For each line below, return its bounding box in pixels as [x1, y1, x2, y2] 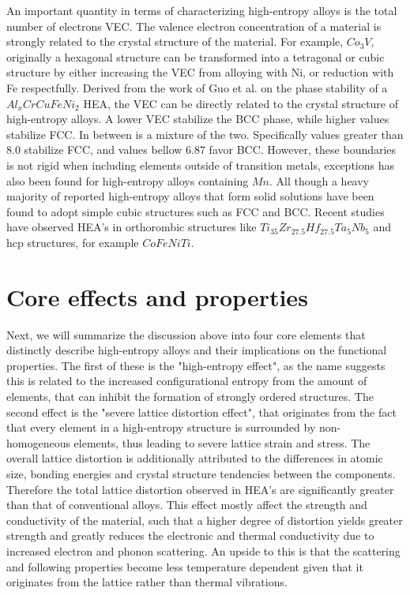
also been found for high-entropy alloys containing [6, 172, 249, 189]
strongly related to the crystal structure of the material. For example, [6, 33, 344, 50]
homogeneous [6, 434, 70, 451]
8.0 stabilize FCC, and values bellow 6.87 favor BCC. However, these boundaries [6, 141, 397, 158]
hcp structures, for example [6, 234, 139, 250]
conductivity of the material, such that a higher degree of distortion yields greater [6, 511, 403, 528]
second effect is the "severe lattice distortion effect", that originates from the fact [6, 403, 397, 420]
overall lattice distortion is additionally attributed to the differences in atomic [6, 450, 383, 466]
